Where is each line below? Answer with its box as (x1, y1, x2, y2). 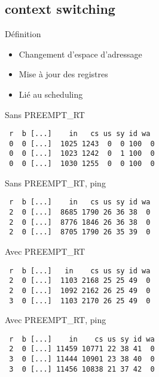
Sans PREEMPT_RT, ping (5, 176, 106, 189)
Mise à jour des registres (19, 68, 108, 80)
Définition (5, 28, 41, 40)
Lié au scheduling (19, 88, 83, 100)
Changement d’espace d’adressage (19, 47, 142, 60)
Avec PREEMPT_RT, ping (5, 313, 106, 326)
